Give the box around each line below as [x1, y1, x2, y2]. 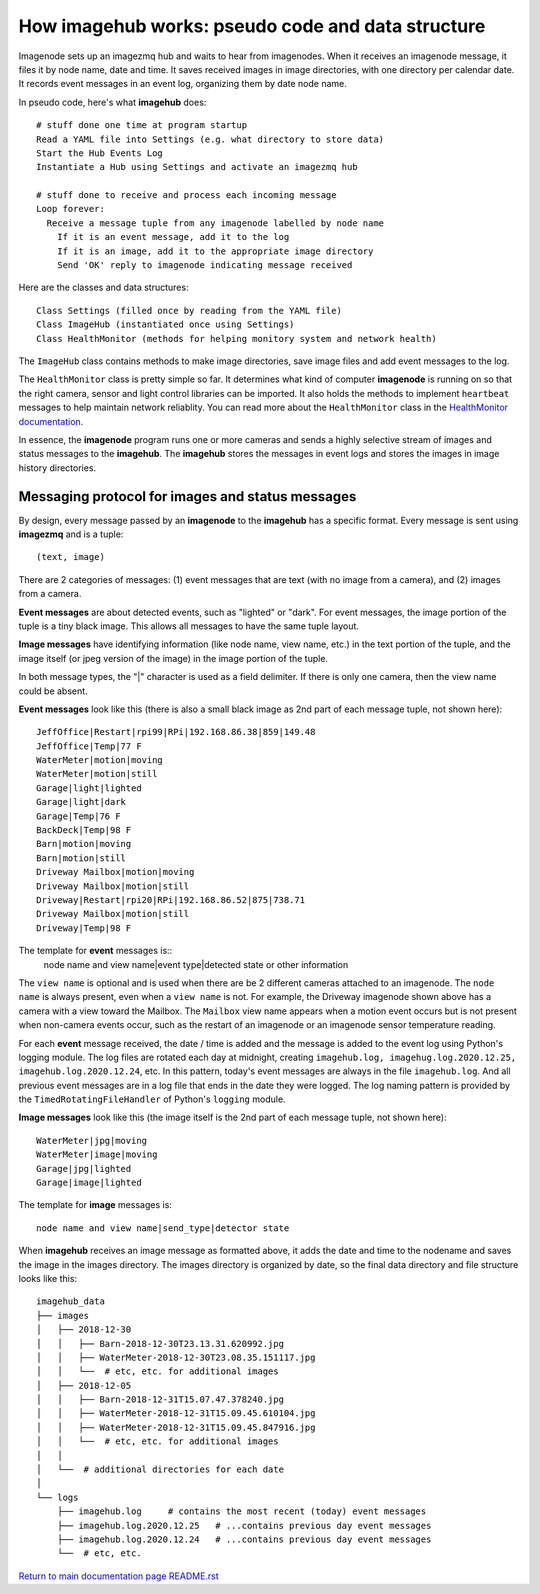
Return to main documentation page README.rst [18, 1570, 219, 1582]
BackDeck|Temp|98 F [36, 825, 132, 836]
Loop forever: [36, 203, 105, 215]
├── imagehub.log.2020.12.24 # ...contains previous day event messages [56, 1534, 432, 1545]
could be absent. [18, 685, 89, 697]
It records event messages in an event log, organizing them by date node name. [18, 78, 347, 90]
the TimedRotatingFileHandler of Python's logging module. [18, 1093, 286, 1105]
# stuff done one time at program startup [36, 120, 248, 131]
